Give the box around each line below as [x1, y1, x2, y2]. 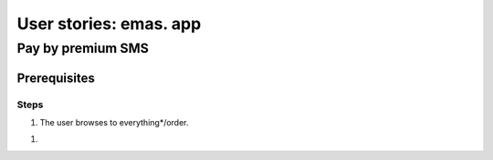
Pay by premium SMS [16, 40, 150, 56]
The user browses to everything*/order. [39, 116, 189, 127]
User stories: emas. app [16, 14, 202, 34]
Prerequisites [16, 70, 95, 85]
